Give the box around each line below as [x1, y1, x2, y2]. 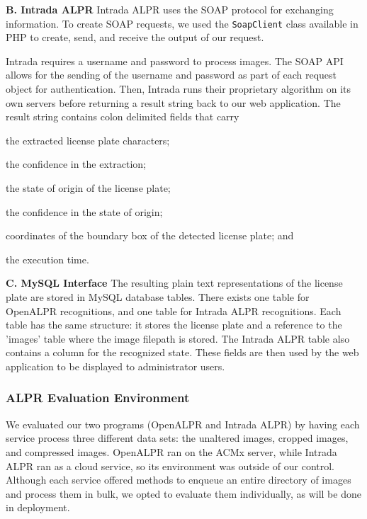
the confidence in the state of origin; [6, 204, 163, 219]
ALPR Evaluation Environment [6, 389, 190, 406]
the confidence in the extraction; [6, 156, 146, 171]
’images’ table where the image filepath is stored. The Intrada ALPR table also [6, 331, 350, 346]
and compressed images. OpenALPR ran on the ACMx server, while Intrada [6, 444, 337, 459]
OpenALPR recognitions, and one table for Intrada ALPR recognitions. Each [6, 303, 341, 318]
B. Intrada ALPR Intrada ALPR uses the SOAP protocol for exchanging [6, 2, 334, 16]
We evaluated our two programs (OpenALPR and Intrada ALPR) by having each [6, 416, 360, 431]
